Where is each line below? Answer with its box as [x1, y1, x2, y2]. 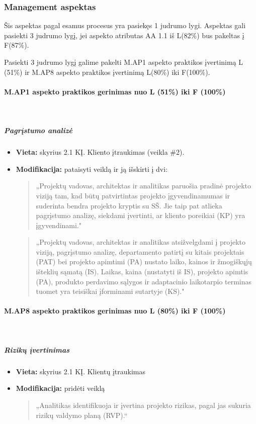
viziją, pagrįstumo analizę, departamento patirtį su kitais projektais [36, 246, 244, 257]
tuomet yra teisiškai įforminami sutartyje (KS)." [36, 286, 185, 296]
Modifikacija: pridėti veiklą [16, 383, 105, 393]
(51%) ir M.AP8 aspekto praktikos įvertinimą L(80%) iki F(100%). [4, 66, 210, 77]
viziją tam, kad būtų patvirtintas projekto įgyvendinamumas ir [36, 190, 230, 200]
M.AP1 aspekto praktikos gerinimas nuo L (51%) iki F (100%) [4, 86, 226, 96]
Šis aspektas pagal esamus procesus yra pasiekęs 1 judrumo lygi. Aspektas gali [4, 20, 246, 31]
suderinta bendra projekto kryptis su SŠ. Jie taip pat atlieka [36, 200, 222, 210]
